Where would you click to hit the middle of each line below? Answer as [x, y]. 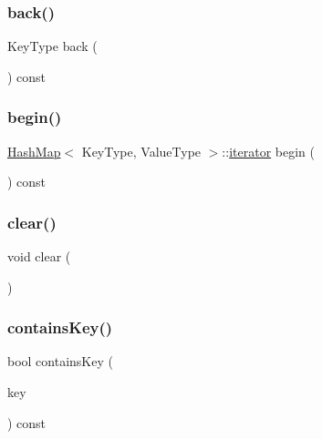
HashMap [34, 151]
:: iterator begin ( [268, 151]
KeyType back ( [52, 46]
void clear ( [39, 256]
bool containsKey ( [60, 361]
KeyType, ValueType [141, 151]
